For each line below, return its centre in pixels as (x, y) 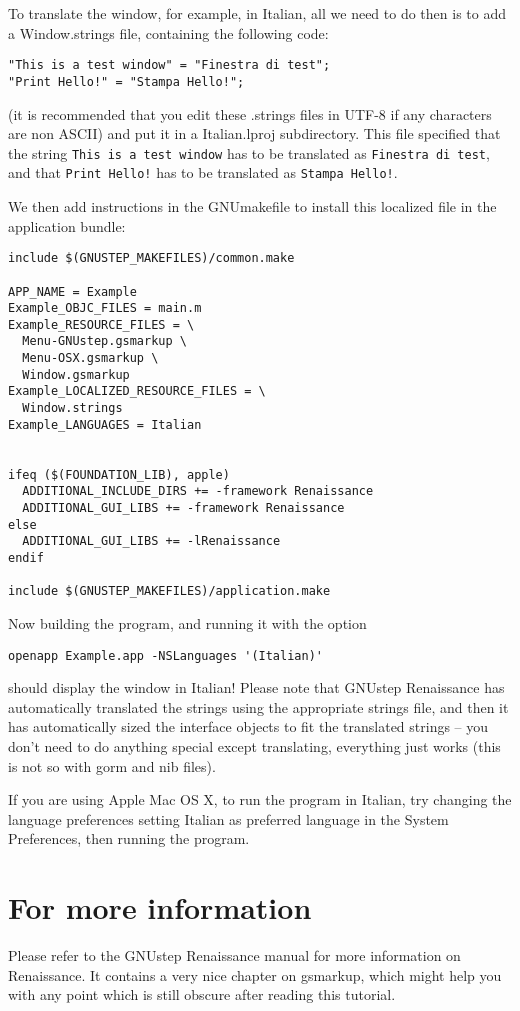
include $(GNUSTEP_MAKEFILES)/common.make (151, 258)
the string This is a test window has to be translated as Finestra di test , (249, 152)
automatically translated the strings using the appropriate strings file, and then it (258, 706)
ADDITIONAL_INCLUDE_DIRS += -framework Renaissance (198, 491)
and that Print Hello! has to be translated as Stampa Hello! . (203, 172)
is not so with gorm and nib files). (112, 765)
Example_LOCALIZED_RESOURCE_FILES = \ (137, 391)
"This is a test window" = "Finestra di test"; (169, 65)
